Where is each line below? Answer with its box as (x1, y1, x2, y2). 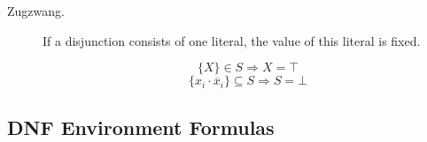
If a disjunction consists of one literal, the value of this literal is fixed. (43, 31, 421, 49)
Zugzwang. (7, 2, 65, 19)
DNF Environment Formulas (7, 113, 275, 140)
